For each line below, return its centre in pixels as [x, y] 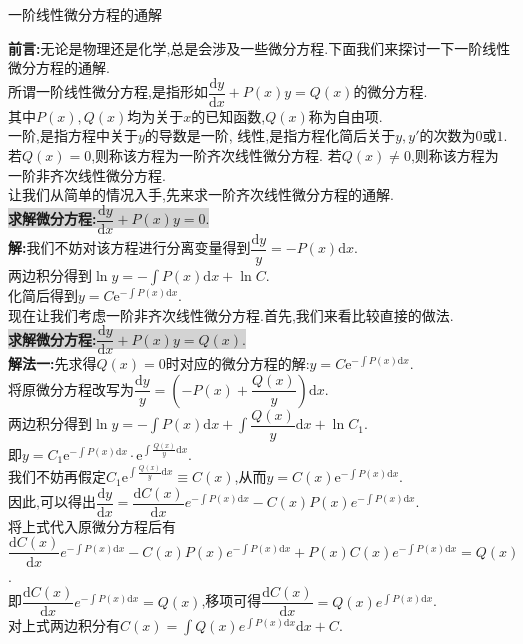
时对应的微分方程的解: [237, 363]
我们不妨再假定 [57, 476]
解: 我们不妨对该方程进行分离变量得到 [129, 247]
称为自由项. [345, 115]
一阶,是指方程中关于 [73, 135]
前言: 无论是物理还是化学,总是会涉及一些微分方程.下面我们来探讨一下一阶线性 [259, 47]
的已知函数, [228, 115]
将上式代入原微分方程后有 [92, 525]
